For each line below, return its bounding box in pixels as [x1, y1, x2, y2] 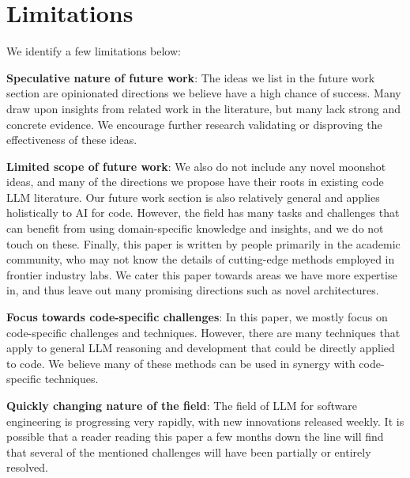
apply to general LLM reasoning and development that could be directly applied [6, 340, 395, 356]
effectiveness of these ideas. [6, 131, 137, 148]
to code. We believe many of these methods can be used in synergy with [6, 355, 355, 371]
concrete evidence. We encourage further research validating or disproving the [6, 116, 382, 132]
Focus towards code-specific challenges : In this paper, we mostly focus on [6, 309, 388, 325]
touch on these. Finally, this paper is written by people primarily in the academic [6, 235, 401, 252]
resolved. [6, 459, 49, 476]
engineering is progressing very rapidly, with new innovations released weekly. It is [6, 412, 404, 429]
